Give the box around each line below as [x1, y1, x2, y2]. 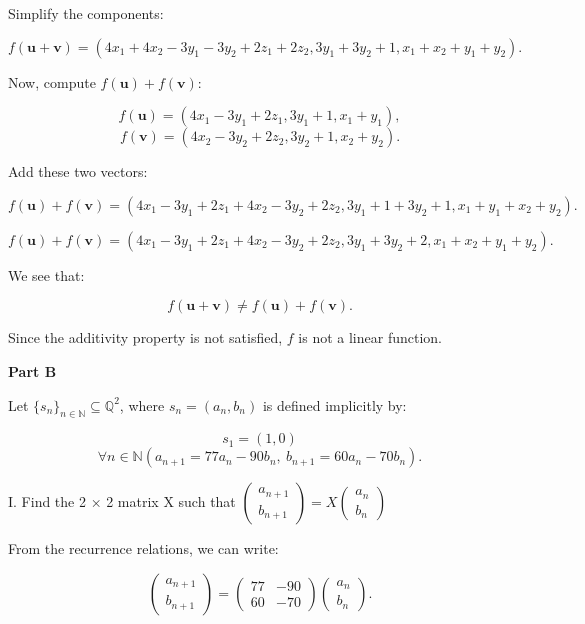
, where [119, 394, 165, 415]
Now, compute [8, 71, 96, 92]
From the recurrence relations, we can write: [8, 538, 279, 559]
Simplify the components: [8, 3, 164, 23]
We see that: [8, 264, 85, 285]
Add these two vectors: [8, 161, 148, 182]
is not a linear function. [298, 327, 442, 348]
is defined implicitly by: [262, 394, 407, 415]
